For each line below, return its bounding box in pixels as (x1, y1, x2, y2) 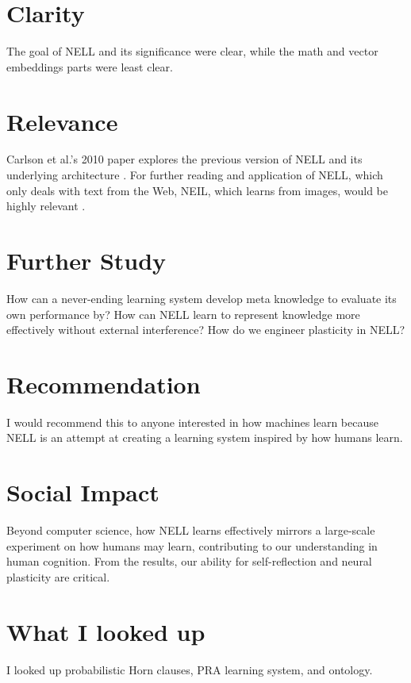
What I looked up (6, 615, 205, 647)
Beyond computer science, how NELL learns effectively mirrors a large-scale (6, 522, 375, 539)
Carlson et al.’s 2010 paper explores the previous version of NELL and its (6, 151, 363, 167)
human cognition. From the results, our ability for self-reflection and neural (6, 553, 372, 570)
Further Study (6, 244, 167, 276)
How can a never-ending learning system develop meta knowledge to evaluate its (6, 290, 397, 306)
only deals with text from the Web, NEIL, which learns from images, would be (6, 182, 389, 198)
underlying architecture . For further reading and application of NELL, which (6, 167, 383, 183)
